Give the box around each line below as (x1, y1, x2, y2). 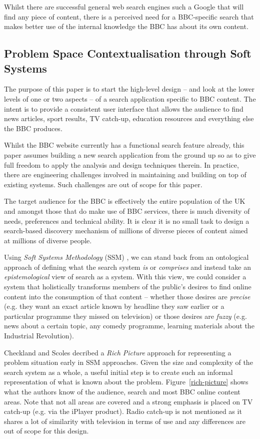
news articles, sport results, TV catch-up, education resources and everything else (4, 113, 254, 124)
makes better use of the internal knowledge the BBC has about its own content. (4, 21, 248, 32)
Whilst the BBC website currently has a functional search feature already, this (4, 140, 244, 150)
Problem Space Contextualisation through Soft (4, 46, 251, 61)
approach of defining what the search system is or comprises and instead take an (4, 261, 251, 272)
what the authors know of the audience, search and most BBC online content (4, 386, 240, 396)
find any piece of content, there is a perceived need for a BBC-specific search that (4, 11, 254, 22)
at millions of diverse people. (4, 235, 92, 245)
